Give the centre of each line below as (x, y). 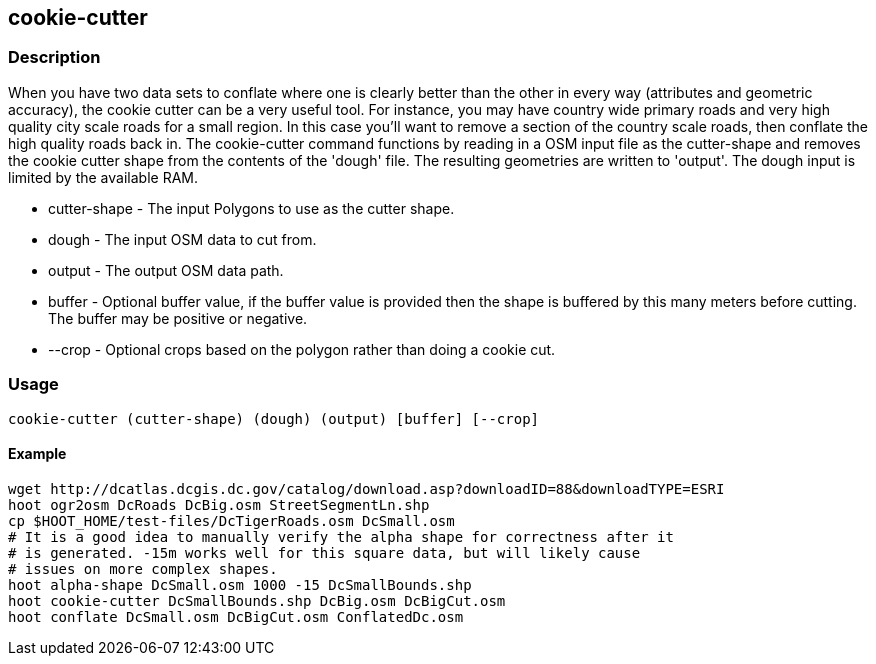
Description (54, 57)
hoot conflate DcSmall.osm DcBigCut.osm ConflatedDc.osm (236, 616)
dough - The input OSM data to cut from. (182, 239)
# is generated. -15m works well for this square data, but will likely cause (324, 552)
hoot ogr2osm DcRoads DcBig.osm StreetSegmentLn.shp (219, 504)
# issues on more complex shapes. (143, 568)
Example (37, 454)
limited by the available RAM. (103, 177)
